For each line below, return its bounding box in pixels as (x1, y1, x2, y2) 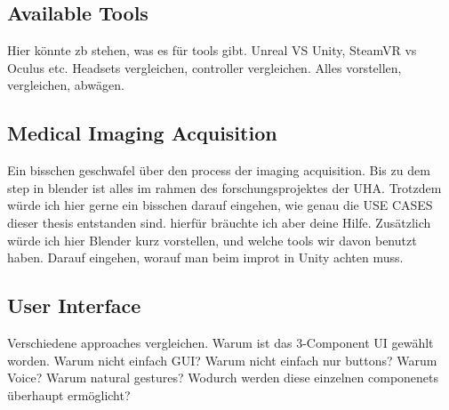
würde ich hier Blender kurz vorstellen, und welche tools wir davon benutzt (7, 230, 417, 249)
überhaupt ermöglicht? (7, 385, 131, 404)
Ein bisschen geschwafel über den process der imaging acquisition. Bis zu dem (7, 161, 430, 180)
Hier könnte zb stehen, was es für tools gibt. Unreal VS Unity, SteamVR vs (7, 41, 417, 60)
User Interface (7, 292, 141, 319)
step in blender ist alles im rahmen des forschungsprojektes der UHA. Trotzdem (7, 178, 442, 197)
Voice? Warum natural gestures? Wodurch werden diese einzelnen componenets (7, 368, 439, 387)
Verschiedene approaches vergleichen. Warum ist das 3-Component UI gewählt (7, 333, 434, 351)
